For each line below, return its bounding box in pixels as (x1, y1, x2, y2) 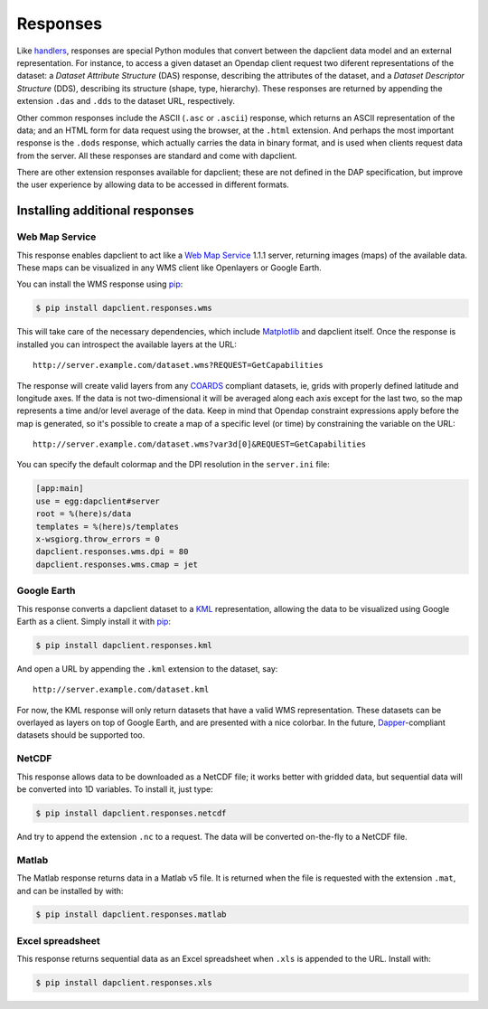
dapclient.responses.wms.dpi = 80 (35, 547, 189, 557)
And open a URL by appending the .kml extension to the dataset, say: (16, 663, 278, 674)
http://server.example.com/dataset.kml (33, 684, 210, 695)
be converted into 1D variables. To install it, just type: (16, 784, 214, 795)
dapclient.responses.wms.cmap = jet (35, 559, 199, 570)
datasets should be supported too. (16, 730, 145, 740)
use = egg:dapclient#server (35, 495, 160, 506)
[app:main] (35, 484, 84, 494)
